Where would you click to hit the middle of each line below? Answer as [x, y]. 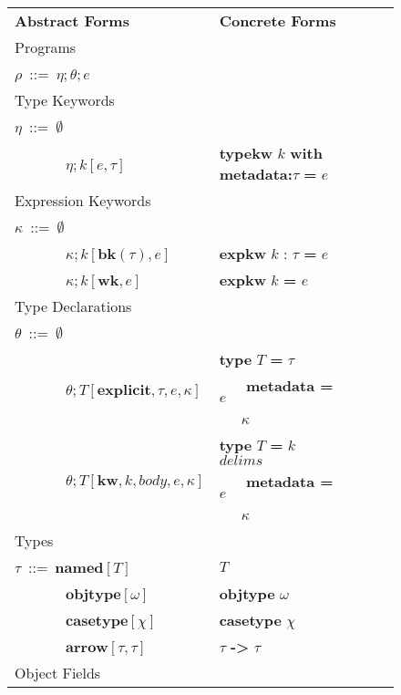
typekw [246, 153]
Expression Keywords [83, 200]
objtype [247, 593]
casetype [250, 620]
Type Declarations [73, 306]
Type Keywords [65, 100]
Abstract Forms [72, 21]
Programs [46, 47]
